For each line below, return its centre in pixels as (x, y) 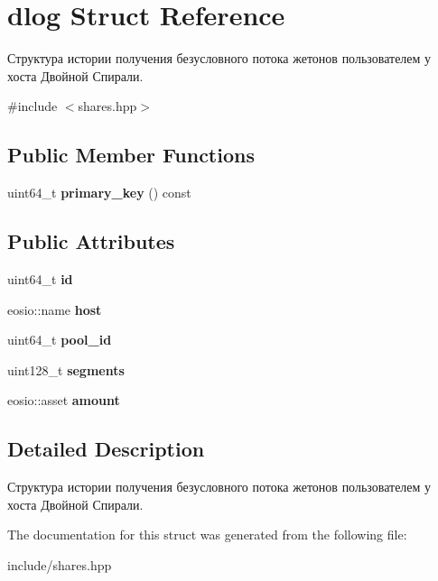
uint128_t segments (66, 369)
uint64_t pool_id (60, 340)
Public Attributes (91, 241)
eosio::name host (55, 309)
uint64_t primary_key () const (99, 193)
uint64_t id (40, 278)
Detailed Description (106, 449)
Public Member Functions (131, 155)
